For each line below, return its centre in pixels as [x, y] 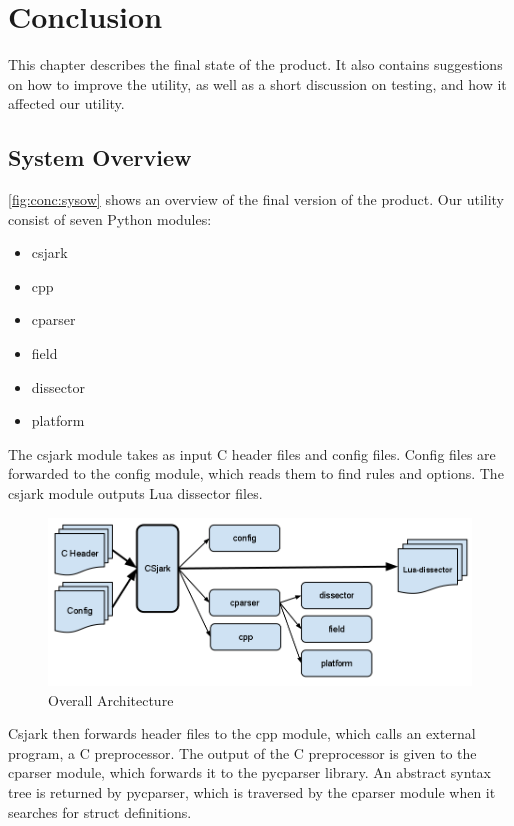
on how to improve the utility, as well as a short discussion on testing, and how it [257, 83]
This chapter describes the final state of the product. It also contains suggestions [255, 64]
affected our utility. [66, 103]
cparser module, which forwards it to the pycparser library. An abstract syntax [249, 772]
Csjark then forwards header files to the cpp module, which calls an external [242, 733]
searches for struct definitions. [100, 811]
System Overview [100, 157]
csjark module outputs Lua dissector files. [135, 493]
